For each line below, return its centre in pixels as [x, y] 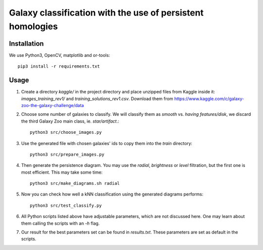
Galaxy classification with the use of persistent [106, 13]
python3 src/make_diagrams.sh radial [75, 183]
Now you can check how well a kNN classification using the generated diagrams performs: [112, 194]
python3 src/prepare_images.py [67, 154]
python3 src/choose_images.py [66, 132]
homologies [33, 26]
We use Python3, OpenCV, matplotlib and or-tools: [60, 55]
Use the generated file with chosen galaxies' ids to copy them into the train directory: [107, 143]
